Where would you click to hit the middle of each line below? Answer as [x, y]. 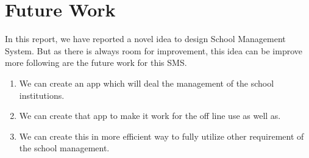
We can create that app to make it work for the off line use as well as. [150, 116]
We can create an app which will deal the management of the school [147, 83]
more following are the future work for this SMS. [96, 63]
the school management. [64, 148]
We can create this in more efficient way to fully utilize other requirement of [162, 136]
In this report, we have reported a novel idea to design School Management [145, 39]
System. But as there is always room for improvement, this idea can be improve [154, 50]
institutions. [42, 95]
